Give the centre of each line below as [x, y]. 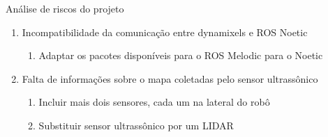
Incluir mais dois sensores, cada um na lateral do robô [154, 102]
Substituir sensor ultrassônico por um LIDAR [136, 125]
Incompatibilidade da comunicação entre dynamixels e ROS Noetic [165, 32]
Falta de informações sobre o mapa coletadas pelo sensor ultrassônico [170, 78]
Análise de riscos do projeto [65, 8]
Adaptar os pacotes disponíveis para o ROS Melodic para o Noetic [181, 55]
